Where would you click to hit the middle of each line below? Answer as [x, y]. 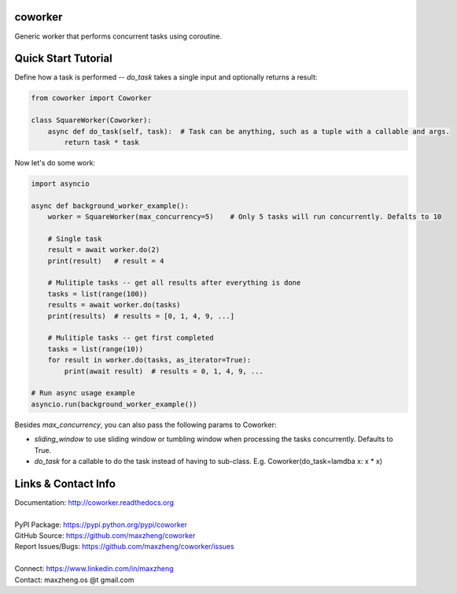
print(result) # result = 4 [106, 261]
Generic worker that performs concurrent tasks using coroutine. [118, 36]
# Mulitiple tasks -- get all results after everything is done [174, 283]
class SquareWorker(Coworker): [92, 121]
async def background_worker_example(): [110, 206]
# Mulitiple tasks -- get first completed [131, 338]
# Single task [75, 239]
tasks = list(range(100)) [98, 294]
